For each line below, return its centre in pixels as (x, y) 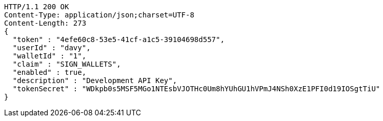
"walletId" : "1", (49, 56)
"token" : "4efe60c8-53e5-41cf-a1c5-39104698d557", (118, 39)
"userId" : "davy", (52, 48)
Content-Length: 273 (45, 23)
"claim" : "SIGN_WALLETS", (67, 64)
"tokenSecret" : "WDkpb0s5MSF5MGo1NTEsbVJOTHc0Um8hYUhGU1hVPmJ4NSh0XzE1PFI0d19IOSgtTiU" (196, 89)
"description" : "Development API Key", (95, 80)
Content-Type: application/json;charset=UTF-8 (99, 15)
